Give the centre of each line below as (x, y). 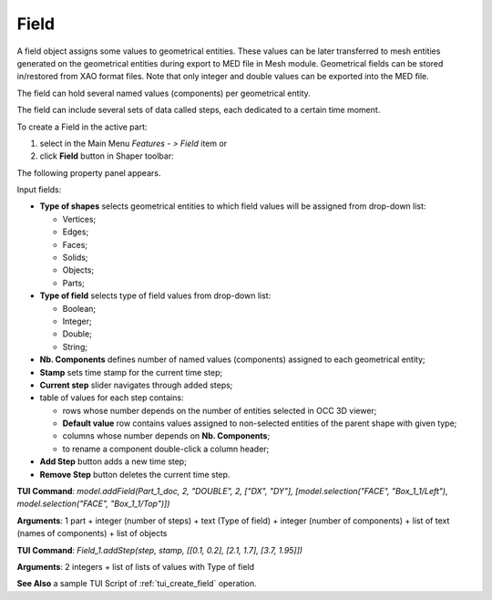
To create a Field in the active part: (82, 127)
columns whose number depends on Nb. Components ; (166, 436)
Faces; (75, 244)
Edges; (76, 232)
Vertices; (79, 219)
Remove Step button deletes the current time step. (135, 474)
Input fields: (39, 190)
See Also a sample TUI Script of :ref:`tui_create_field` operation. (137, 584)
